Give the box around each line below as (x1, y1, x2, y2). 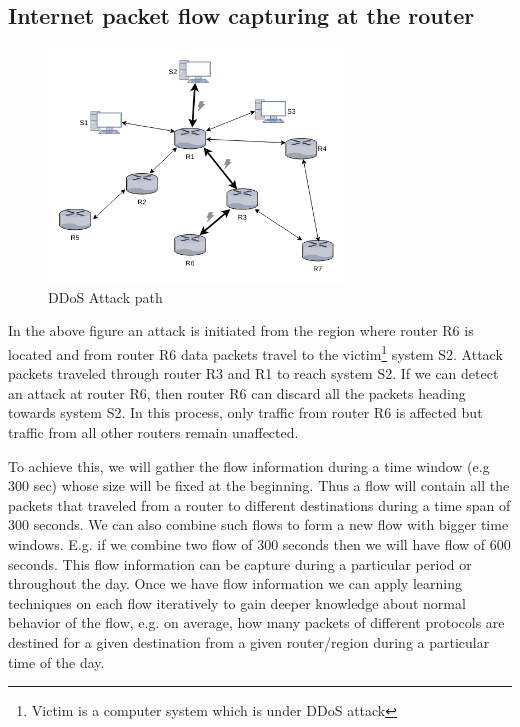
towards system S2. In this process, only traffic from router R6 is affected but (8, 402, 483, 423)
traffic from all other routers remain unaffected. (8, 422, 299, 443)
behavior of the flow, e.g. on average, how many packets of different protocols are (8, 612, 505, 633)
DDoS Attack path (48, 286, 163, 307)
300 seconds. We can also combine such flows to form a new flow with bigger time (8, 514, 509, 535)
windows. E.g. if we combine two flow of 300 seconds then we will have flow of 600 (8, 534, 511, 555)
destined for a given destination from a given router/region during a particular (8, 632, 490, 652)
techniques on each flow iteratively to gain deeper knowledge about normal (8, 592, 466, 613)
